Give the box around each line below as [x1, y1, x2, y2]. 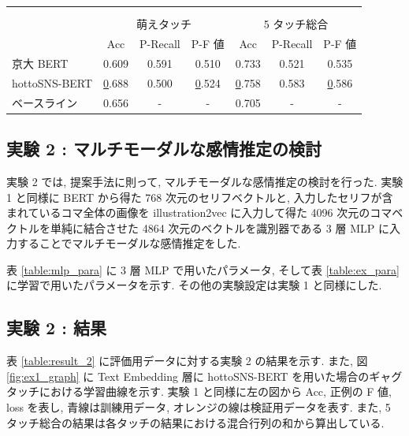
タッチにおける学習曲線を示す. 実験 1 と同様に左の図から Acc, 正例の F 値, [6, 383, 392, 400]
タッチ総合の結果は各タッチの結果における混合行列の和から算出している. [6, 414, 385, 430]
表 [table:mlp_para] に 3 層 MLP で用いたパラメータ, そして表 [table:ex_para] [6, 261, 400, 278]
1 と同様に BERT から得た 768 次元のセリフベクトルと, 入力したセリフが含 [6, 188, 393, 205]
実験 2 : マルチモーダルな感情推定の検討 [6, 136, 322, 161]
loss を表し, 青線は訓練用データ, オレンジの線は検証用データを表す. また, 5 [6, 399, 391, 416]
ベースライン [12, 94, 78, 110]
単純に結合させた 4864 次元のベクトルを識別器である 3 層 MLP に [50, 219, 389, 236]
